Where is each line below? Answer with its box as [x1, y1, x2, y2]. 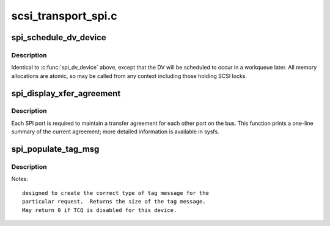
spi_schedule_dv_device [11, 32, 106, 43]
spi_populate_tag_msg [11, 144, 100, 155]
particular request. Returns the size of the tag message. [22, 198, 206, 205]
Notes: [11, 175, 28, 183]
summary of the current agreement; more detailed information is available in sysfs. [11, 128, 219, 135]
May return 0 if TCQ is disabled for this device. [22, 207, 177, 213]
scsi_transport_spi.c [11, 9, 117, 23]
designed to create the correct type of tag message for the [22, 189, 209, 196]
